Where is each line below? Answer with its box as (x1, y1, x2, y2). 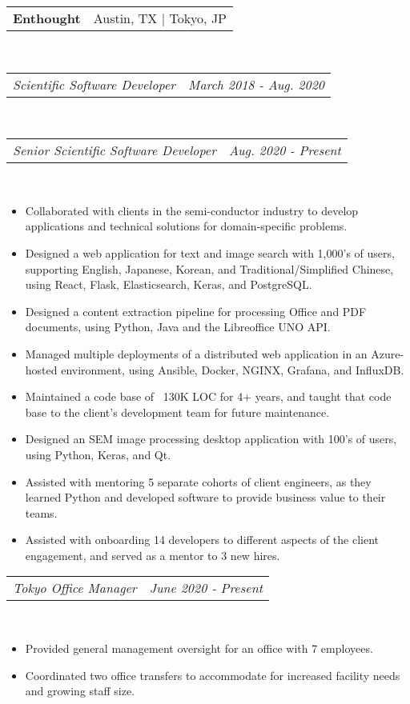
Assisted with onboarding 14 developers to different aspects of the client (25, 531, 379, 548)
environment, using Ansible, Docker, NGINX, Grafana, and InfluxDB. (61, 361, 404, 378)
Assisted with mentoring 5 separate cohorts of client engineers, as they (25, 473, 372, 490)
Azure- (371, 345, 404, 362)
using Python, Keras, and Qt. (25, 446, 171, 462)
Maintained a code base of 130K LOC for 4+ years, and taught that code (25, 388, 392, 405)
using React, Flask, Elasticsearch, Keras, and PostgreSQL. (25, 276, 312, 293)
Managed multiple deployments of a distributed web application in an (25, 345, 368, 362)
